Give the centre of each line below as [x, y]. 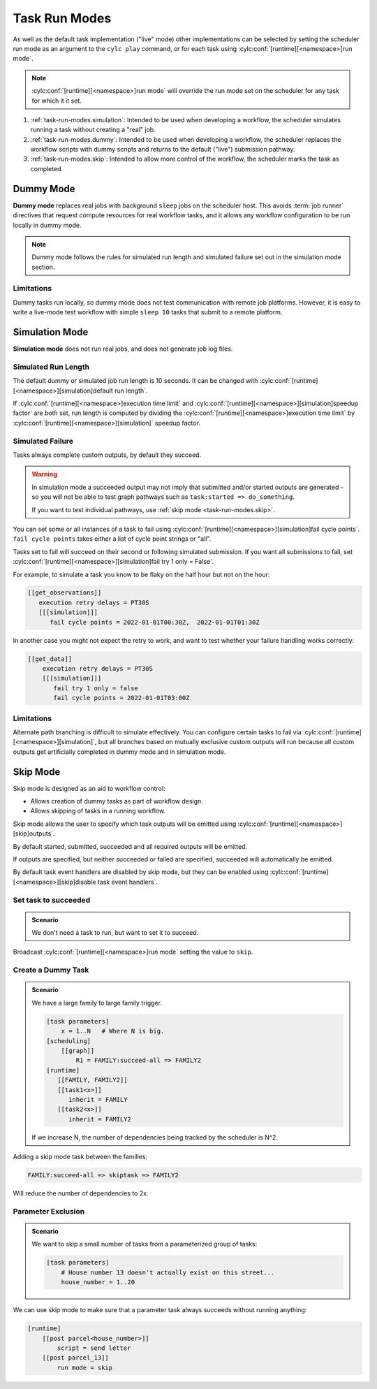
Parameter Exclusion [49, 1211]
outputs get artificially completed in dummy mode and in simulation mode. [119, 752]
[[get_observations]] [65, 593]
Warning [44, 474]
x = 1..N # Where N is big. [113, 1031]
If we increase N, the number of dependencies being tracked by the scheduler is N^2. [155, 1137]
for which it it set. [57, 101]
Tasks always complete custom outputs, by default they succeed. [107, 455]
